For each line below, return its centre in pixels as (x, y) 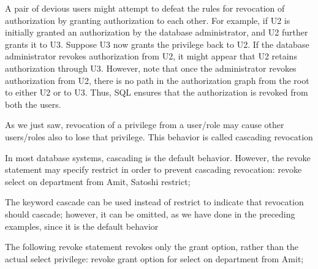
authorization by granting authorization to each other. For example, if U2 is (148, 20)
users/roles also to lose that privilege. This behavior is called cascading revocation (159, 136)
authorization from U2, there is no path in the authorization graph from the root (157, 80)
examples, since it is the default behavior (82, 226)
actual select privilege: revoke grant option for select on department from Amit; (154, 258)
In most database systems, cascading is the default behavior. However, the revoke (158, 157)
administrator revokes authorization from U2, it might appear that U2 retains (151, 56)
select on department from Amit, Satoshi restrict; (98, 181)
